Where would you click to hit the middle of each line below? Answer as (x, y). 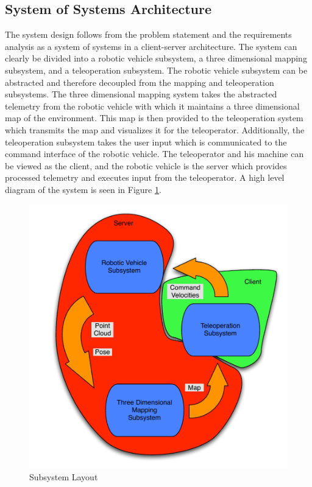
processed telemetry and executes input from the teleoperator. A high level (145, 177)
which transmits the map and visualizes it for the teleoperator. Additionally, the (155, 129)
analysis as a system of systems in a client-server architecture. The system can (151, 46)
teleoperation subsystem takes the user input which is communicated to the (146, 142)
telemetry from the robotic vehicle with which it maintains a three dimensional (152, 106)
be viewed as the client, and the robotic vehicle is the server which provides (146, 165)
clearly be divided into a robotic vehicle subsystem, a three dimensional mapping (156, 58)
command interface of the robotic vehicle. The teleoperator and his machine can (154, 154)
